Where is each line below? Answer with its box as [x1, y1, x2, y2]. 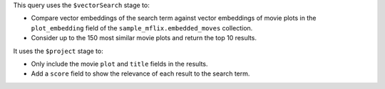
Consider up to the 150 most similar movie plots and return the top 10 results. [31, 34, 257, 42]
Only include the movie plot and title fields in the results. [31, 59, 208, 68]
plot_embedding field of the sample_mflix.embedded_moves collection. [31, 23, 253, 32]
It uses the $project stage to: [13, 47, 103, 55]
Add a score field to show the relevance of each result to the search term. [31, 69, 250, 78]
